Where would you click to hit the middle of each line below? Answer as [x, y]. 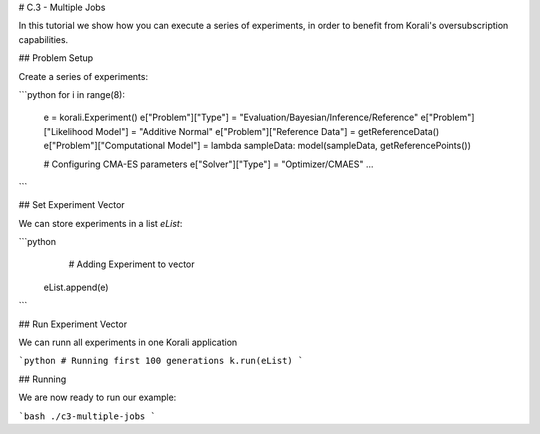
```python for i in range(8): [71, 94]
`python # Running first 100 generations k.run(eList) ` [161, 361]
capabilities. [43, 39]
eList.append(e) [76, 287]
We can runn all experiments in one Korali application [128, 342]
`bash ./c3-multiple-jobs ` [87, 416]
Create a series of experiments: [83, 76]
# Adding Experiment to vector [131, 264]
